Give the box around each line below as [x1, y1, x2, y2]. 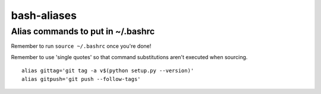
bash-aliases [11, 9, 77, 22]
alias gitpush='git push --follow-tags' [21, 76, 141, 82]
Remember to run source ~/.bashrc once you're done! [11, 43, 152, 50]
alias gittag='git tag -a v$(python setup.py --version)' [21, 67, 194, 74]
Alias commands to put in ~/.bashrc [11, 26, 155, 37]
